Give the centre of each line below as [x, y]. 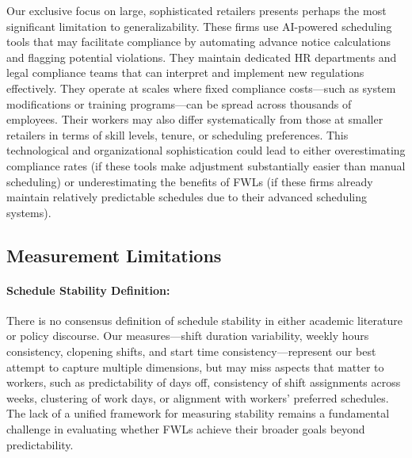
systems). [29, 212]
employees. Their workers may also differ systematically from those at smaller [195, 119]
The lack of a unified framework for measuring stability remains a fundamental [198, 413]
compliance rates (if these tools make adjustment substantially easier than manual [206, 165]
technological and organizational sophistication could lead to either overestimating [206, 150]
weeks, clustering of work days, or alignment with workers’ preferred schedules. [198, 397]
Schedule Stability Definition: [88, 290]
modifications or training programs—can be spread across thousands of [179, 103]
